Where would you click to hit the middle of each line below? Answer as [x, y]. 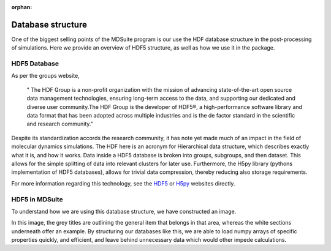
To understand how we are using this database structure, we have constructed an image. [124, 211]
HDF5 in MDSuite [37, 199]
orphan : [22, 7]
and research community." [60, 124]
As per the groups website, [45, 76]
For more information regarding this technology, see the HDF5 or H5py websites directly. [123, 183]
